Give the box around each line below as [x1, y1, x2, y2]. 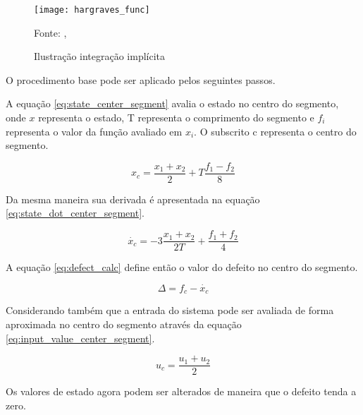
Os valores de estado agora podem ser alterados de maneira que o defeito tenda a [6, 384, 357, 399]
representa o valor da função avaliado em [6, 124, 183, 138]
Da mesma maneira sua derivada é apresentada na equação [6, 191, 260, 206]
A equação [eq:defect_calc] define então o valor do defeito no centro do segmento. [6, 260, 358, 275]
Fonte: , [34, 25, 67, 40]
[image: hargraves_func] [34, 5, 150, 15]
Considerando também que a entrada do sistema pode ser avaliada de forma [6, 303, 334, 318]
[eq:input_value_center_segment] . [6, 330, 155, 345]
